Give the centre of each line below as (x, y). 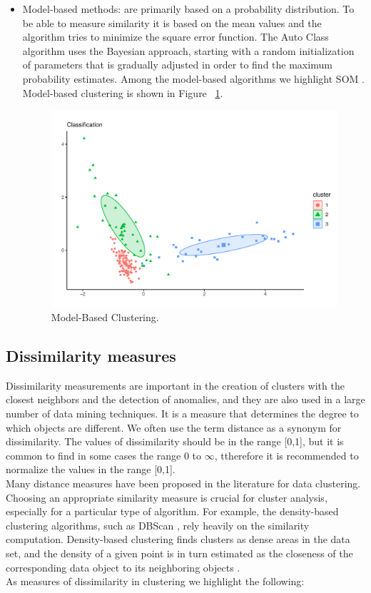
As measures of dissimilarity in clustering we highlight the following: (155, 581)
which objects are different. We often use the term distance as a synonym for (174, 427)
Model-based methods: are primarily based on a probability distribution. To (188, 9)
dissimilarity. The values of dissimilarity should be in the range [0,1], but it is (175, 441)
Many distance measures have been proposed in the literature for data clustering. (183, 483)
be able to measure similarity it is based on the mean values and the (172, 22)
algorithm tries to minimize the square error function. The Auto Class (176, 37)
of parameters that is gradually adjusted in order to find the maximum (177, 65)
